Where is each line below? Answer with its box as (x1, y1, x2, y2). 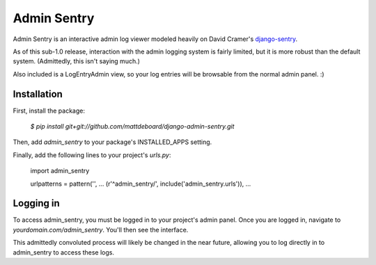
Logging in (13, 198, 61, 209)
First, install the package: (13, 106, 85, 115)
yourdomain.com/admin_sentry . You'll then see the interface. (13, 225, 189, 234)
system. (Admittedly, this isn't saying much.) (13, 57, 141, 65)
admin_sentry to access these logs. (13, 248, 115, 257)
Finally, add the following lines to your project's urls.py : (13, 150, 171, 159)
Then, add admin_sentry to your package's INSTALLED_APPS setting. (13, 138, 212, 146)
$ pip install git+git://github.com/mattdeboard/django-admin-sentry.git (30, 122, 235, 131)
